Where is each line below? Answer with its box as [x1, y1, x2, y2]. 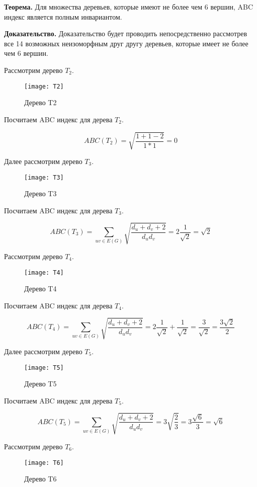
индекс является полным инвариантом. [4, 11, 122, 22]
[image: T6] [24, 459, 64, 466]
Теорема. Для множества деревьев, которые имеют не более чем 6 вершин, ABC [4, 2, 253, 12]
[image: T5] [24, 364, 64, 371]
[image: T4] [24, 269, 64, 276]
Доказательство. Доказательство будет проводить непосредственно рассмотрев [4, 28, 247, 39]
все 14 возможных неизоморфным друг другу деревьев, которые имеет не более [4, 38, 248, 48]
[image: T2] [24, 83, 64, 90]
